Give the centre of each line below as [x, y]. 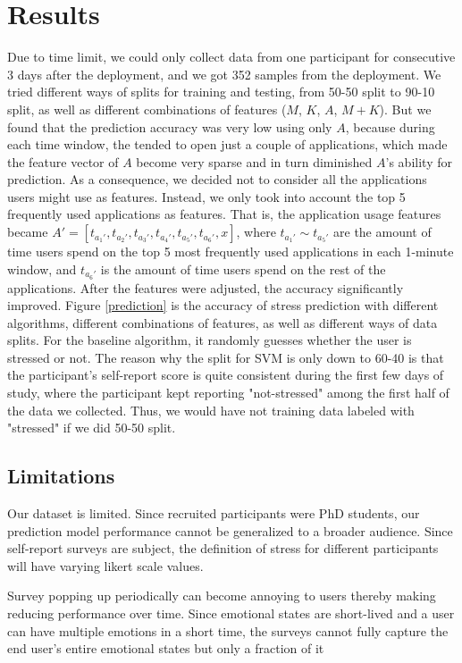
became [28, 232]
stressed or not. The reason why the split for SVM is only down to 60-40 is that [226, 357]
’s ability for [419, 161]
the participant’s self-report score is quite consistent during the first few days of [226, 375]
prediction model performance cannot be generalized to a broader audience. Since [230, 530]
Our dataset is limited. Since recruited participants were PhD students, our [214, 513]
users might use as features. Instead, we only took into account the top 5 [206, 196]
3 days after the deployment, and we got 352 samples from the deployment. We [224, 74]
